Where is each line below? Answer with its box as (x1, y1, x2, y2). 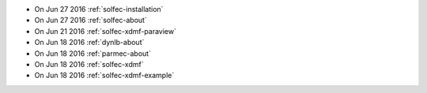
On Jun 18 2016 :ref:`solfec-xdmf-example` (34, 71, 175, 80)
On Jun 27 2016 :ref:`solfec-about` (34, 16, 148, 25)
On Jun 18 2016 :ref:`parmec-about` (34, 48, 152, 58)
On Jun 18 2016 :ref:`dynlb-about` (34, 38, 145, 47)
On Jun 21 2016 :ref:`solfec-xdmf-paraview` (34, 26, 177, 35)
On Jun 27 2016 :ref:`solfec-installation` (34, 5, 164, 13)
